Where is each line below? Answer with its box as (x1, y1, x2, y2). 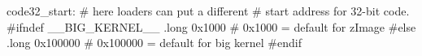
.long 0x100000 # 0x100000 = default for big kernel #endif (7, 34, 302, 51)
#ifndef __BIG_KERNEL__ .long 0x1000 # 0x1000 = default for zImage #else (7, 18, 416, 35)
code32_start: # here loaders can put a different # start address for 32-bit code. (7, 2, 410, 19)
